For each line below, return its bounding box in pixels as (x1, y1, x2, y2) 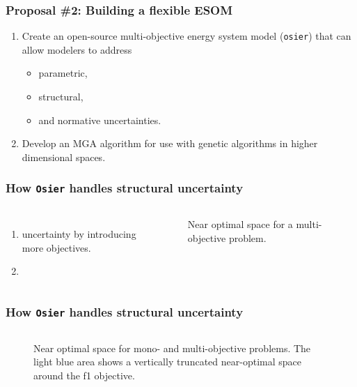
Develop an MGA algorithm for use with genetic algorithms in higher (22, 136, 318, 151)
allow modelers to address (22, 42, 132, 56)
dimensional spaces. (22, 149, 106, 164)
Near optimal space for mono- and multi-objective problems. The (33, 340, 311, 355)
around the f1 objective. (33, 367, 135, 382)
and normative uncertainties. (38, 112, 161, 127)
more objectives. (22, 240, 91, 255)
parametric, (38, 66, 88, 80)
